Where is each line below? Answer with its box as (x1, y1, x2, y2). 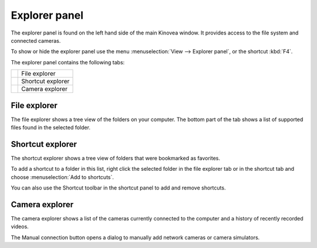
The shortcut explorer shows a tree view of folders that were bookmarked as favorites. (11, 154, 220, 161)
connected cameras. (11, 37, 61, 44)
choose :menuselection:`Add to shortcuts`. (11, 173, 114, 181)
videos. (11, 223, 29, 230)
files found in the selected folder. (11, 124, 91, 131)
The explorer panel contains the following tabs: (11, 58, 125, 66)
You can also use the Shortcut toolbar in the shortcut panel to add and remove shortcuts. (11, 184, 226, 191)
